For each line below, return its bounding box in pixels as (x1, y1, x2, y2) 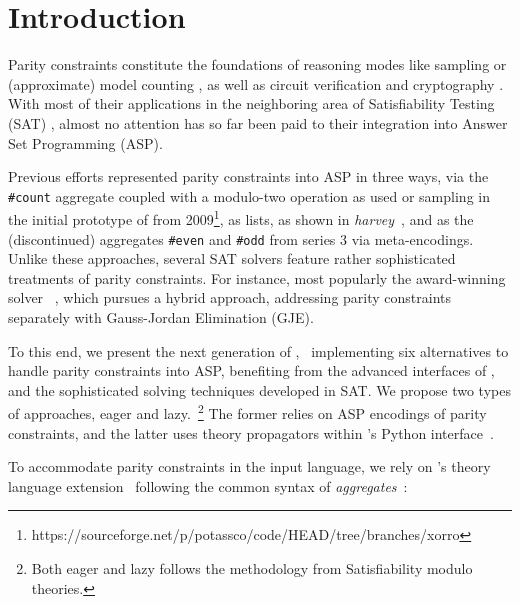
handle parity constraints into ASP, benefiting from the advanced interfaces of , (8, 360, 495, 381)
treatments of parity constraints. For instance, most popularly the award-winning (8, 267, 506, 288)
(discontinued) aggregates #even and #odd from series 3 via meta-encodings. (8, 228, 474, 249)
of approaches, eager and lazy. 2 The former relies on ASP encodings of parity (8, 400, 487, 424)
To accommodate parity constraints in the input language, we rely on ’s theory (8, 456, 491, 477)
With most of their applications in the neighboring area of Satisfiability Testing (8, 93, 495, 114)
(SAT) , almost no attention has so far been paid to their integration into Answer (8, 112, 508, 133)
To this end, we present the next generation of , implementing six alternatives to (8, 340, 509, 361)
